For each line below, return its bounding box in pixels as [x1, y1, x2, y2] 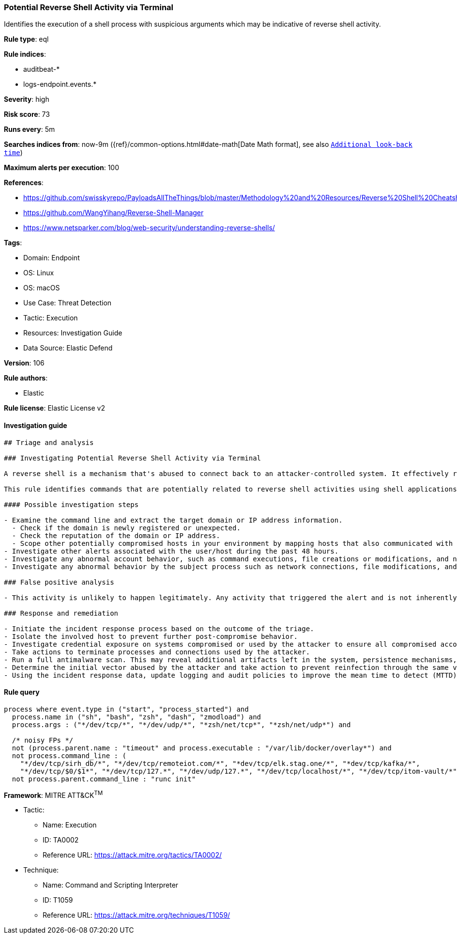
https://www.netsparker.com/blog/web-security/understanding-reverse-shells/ [23, 223, 275, 232]
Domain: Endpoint [23, 254, 80, 262]
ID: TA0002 [43, 836, 79, 844]
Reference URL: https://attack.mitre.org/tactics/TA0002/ [43, 851, 222, 859]
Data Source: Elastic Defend [23, 344, 113, 352]
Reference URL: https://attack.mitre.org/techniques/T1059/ [43, 911, 230, 920]
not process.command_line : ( [12, 751, 126, 760]
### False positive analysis [4, 578, 114, 586]
